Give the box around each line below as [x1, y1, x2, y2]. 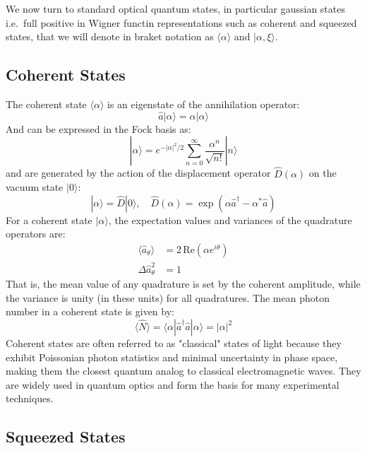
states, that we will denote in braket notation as [6, 29, 214, 44]
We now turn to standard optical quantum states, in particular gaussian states [6, 1, 345, 16]
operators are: [6, 226, 66, 241]
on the [308, 165, 337, 180]
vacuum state [6, 180, 64, 194]
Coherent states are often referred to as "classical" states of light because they [6, 336, 342, 350]
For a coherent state [6, 212, 92, 227]
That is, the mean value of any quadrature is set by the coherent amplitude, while [6, 276, 361, 291]
